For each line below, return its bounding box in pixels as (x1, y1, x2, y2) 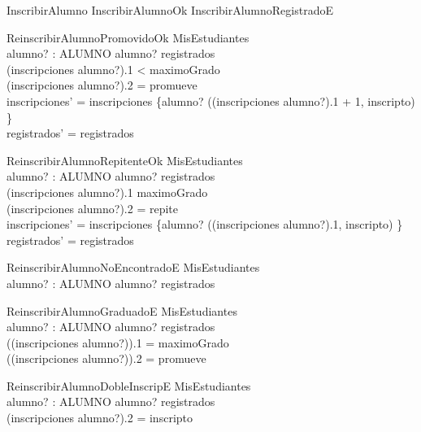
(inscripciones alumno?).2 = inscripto (7, 409, 193, 426)
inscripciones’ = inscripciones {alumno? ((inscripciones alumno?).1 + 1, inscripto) (7, 92, 415, 109)
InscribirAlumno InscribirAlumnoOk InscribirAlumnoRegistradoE (7, 2, 333, 18)
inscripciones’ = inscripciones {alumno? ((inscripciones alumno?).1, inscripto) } (7, 216, 403, 233)
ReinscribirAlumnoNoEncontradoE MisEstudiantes (7, 259, 260, 276)
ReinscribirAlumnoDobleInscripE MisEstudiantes (7, 377, 251, 394)
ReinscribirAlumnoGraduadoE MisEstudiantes (7, 302, 237, 319)
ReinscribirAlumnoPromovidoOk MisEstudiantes (7, 28, 250, 46)
